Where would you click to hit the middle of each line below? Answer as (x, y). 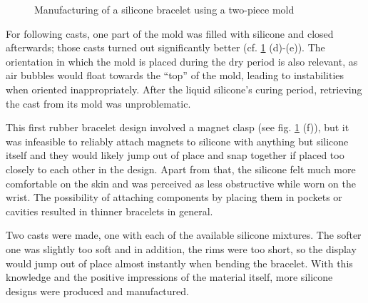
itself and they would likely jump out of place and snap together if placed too (175, 155)
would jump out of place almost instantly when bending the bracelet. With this (179, 263)
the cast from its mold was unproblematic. (98, 103)
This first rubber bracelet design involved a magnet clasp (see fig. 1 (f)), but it (178, 127)
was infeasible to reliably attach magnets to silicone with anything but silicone (177, 141)
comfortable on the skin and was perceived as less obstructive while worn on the (181, 183)
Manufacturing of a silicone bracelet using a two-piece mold (164, 9)
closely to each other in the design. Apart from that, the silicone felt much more (181, 169)
